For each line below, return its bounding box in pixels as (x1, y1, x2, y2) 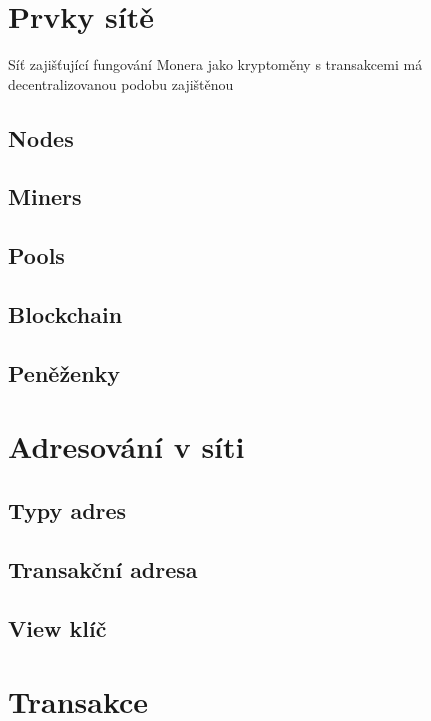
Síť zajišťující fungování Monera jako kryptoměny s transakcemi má (8, 54, 423, 75)
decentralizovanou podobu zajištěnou (8, 73, 234, 94)
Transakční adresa (8, 553, 198, 584)
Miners (8, 181, 82, 212)
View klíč (8, 612, 107, 643)
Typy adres (8, 494, 127, 525)
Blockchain (8, 299, 123, 330)
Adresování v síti (8, 426, 245, 467)
